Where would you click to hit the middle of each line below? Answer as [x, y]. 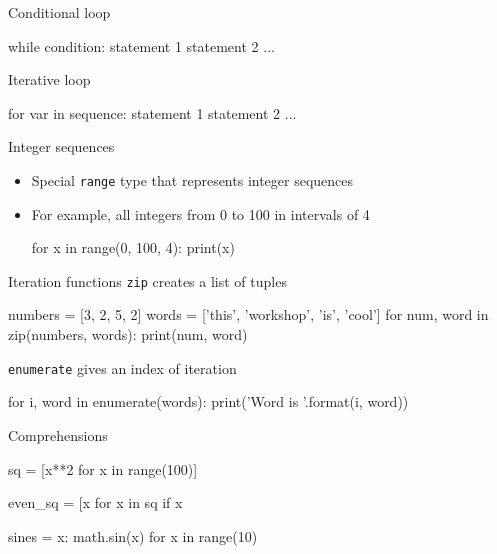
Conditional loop [59, 12]
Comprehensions [58, 434]
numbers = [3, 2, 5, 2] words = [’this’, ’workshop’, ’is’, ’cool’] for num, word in [248, 314]
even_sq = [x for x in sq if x [95, 502]
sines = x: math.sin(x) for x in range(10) [133, 535]
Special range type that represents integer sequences [192, 179]
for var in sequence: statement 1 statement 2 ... [152, 112]
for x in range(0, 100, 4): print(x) [133, 247]
